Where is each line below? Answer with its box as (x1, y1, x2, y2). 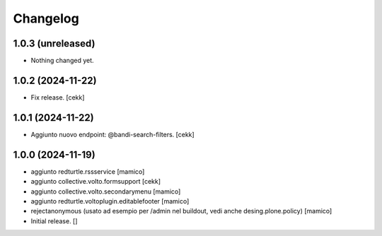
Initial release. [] (30, 216, 78, 225)
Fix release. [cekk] (30, 93, 85, 102)
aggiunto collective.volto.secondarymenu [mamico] (30, 187, 181, 196)
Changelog (13, 11, 79, 26)
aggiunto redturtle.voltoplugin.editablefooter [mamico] (30, 196, 190, 205)
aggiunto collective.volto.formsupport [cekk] (30, 177, 161, 186)
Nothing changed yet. (30, 57, 95, 65)
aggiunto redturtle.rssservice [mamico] (30, 167, 145, 176)
